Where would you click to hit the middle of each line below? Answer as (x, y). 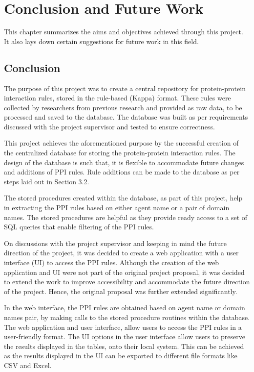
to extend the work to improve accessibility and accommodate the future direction (127, 282)
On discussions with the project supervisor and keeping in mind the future (116, 243)
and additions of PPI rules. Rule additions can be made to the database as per (122, 172)
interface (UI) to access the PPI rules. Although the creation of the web (112, 262)
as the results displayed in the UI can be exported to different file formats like (121, 356)
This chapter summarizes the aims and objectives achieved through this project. (124, 32)
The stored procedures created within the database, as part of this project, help (123, 198)
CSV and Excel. (28, 365)
